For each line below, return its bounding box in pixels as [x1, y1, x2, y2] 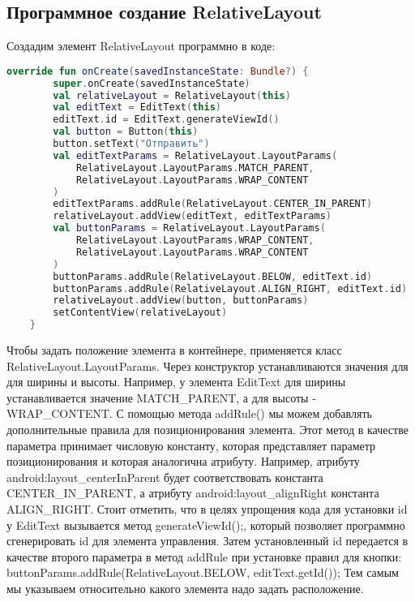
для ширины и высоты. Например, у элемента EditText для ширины [6, 373, 346, 390]
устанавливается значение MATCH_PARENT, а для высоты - [6, 389, 316, 406]
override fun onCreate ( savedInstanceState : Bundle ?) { [6, 65, 309, 77]
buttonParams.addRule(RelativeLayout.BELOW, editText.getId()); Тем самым [6, 564, 399, 581]
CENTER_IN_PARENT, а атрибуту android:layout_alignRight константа [6, 484, 379, 501]
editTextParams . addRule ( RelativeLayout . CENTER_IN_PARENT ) [53, 198, 373, 210]
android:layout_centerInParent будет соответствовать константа [6, 468, 323, 485]
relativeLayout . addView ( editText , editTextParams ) [53, 210, 332, 222]
